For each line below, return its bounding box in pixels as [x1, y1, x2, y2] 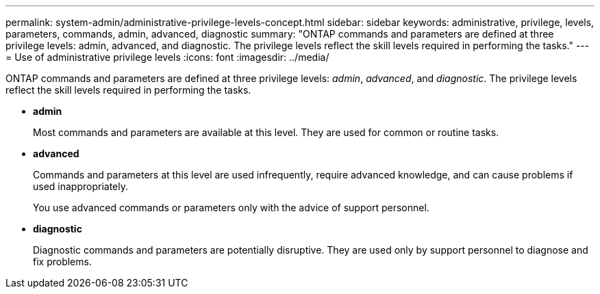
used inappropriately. [33, 181, 129, 192]
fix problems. [33, 256, 92, 267]
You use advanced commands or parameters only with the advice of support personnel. [33, 202, 429, 213]
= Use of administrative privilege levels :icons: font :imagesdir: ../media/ [5, 51, 329, 63]
